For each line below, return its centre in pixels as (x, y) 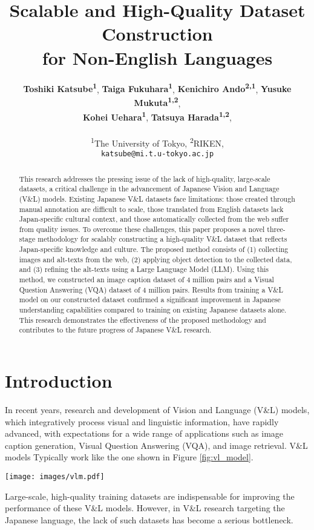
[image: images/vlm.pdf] (55, 476)
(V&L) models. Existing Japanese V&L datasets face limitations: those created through (157, 198)
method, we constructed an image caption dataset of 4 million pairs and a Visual (146, 280)
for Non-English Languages (157, 57)
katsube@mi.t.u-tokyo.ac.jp (157, 154)
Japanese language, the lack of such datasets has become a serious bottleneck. (149, 519)
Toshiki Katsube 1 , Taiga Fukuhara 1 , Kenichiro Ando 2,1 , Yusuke (157, 88)
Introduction (59, 381)
